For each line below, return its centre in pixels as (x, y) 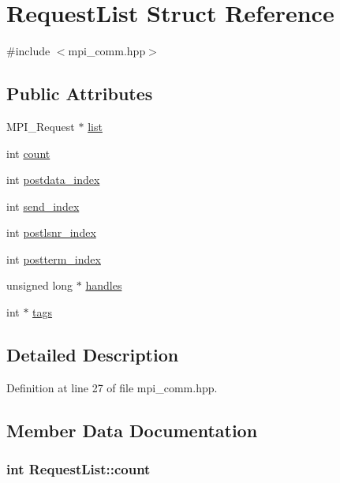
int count (28, 153)
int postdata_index (53, 180)
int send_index (43, 206)
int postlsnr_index (51, 232)
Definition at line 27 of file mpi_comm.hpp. (112, 387)
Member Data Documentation (132, 430)
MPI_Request (41, 126)
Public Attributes (80, 94)
